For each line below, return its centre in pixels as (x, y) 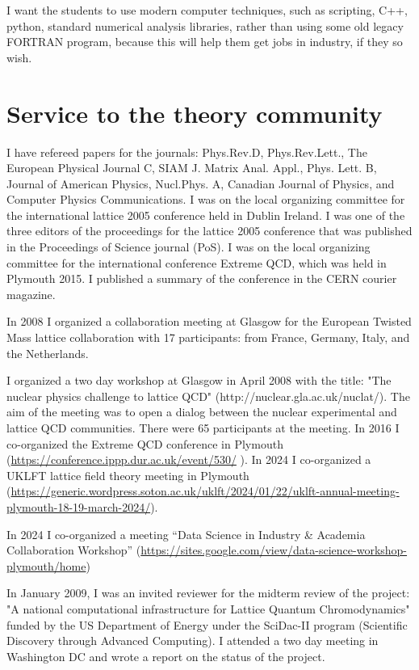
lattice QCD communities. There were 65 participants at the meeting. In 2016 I (203, 428)
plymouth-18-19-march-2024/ (79, 506)
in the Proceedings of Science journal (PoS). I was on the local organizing (189, 247)
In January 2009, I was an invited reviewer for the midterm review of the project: (208, 593)
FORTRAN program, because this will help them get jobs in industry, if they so (205, 42)
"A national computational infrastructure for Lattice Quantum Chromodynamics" (208, 608)
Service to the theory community (195, 113)
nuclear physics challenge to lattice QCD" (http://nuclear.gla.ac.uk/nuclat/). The (208, 396)
